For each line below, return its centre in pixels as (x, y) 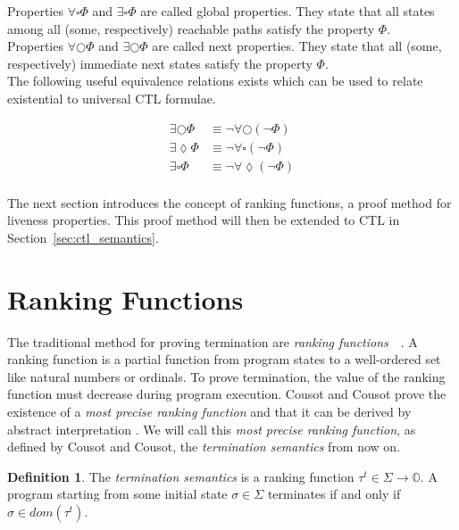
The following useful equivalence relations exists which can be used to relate (215, 81)
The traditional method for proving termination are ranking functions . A (213, 341)
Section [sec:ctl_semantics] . (83, 237)
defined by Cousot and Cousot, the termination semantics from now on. (204, 447)
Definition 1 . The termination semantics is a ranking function (181, 476)
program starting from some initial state (117, 494)
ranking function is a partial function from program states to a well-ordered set (224, 359)
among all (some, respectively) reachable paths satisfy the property (191, 28)
